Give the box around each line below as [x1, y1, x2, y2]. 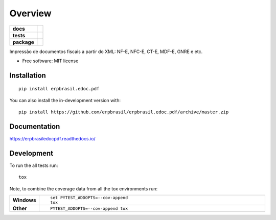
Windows [12, 197, 36, 204]
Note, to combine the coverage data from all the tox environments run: [9, 185, 158, 191]
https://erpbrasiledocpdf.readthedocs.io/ [9, 136, 96, 142]
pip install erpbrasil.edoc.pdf [18, 86, 100, 92]
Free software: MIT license [22, 58, 79, 64]
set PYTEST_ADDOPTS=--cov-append [50, 195, 128, 201]
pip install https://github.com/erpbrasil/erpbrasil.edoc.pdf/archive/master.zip [18, 109, 229, 115]
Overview [9, 8, 52, 19]
